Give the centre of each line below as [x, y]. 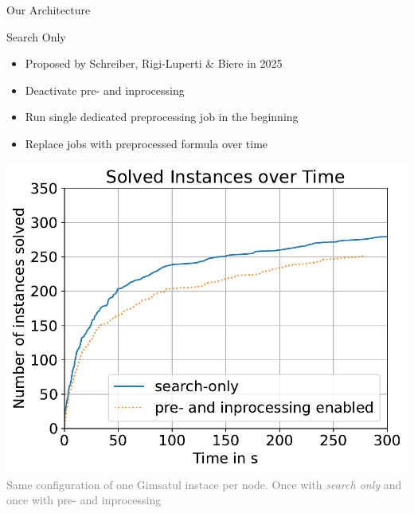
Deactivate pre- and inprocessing [105, 90]
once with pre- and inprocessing [84, 500]
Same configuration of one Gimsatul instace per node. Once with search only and [204, 484]
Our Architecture [49, 10]
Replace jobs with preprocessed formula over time [146, 143]
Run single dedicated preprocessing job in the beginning [162, 117]
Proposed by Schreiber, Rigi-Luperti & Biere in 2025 [154, 63]
